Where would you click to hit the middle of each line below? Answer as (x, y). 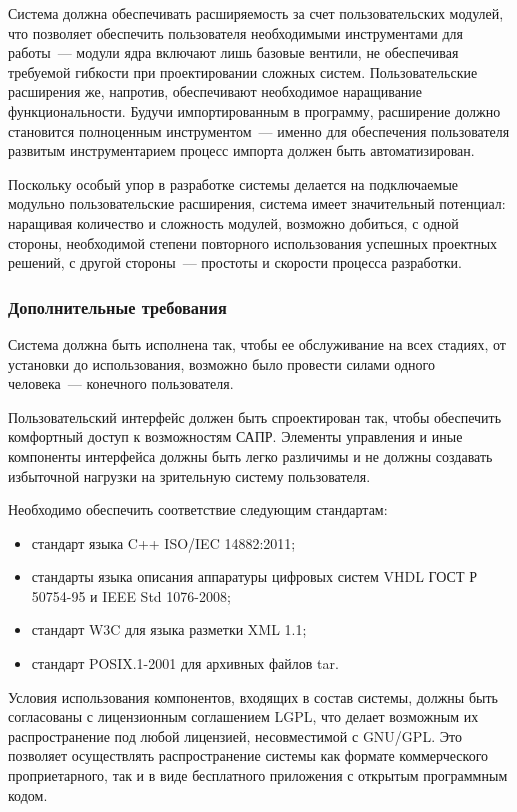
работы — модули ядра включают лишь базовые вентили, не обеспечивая (233, 52)
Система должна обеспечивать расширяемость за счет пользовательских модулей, (256, 13)
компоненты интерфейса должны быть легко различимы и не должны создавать (250, 455)
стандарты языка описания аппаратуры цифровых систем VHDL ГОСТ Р (254, 576)
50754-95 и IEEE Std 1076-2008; (131, 595)
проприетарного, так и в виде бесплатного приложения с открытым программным (258, 775)
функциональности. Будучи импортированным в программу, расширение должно (254, 110)
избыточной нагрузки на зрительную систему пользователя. (189, 475)
